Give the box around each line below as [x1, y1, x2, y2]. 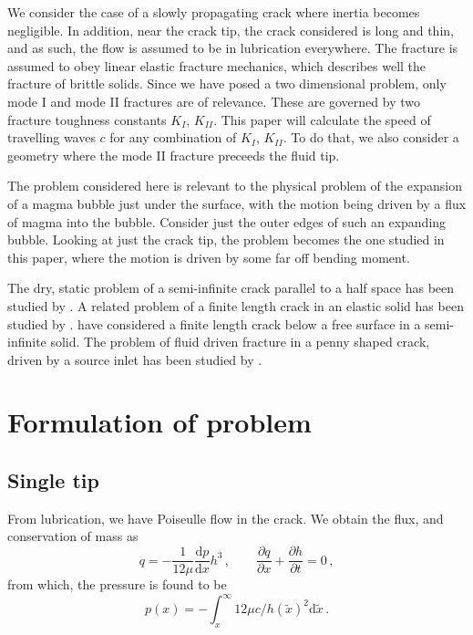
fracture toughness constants [7, 109, 167, 129]
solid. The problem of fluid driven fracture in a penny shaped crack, [50, 332, 430, 351]
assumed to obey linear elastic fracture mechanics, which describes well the [7, 56, 427, 75]
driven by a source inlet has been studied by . [7, 349, 262, 369]
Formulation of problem [7, 403, 312, 441]
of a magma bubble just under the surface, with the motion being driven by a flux [7, 193, 467, 213]
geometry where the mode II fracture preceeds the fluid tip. [7, 145, 340, 164]
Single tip [7, 466, 99, 494]
